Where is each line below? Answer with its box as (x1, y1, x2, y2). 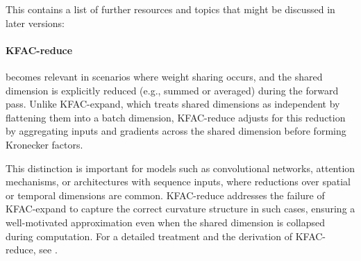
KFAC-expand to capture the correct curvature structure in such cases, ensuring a (6, 201, 355, 216)
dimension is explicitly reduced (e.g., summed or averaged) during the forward (6, 83, 339, 97)
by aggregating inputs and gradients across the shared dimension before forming (6, 124, 346, 138)
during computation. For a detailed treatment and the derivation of (6, 228, 293, 243)
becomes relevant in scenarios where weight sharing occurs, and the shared (6, 69, 323, 83)
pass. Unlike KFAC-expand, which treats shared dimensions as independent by (6, 96, 340, 111)
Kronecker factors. (6, 137, 83, 151)
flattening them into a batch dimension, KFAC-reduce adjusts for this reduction (6, 110, 346, 124)
